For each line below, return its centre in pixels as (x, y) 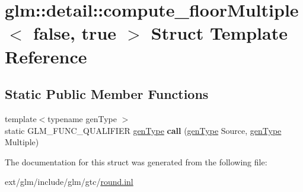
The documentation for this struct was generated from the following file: (136, 161)
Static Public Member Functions (107, 94)
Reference (46, 56)
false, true (75, 33)
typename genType (82, 118)
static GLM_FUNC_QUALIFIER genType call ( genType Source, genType (143, 130)
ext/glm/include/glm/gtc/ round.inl (69, 182)
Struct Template (219, 33)
